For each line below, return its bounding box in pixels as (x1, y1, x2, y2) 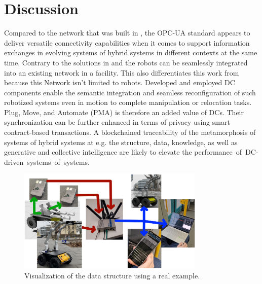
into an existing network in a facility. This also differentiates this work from (4, 67, 239, 78)
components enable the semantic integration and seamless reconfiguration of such (4, 87, 256, 97)
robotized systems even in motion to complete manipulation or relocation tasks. (4, 97, 252, 108)
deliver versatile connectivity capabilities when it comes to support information (4, 37, 250, 48)
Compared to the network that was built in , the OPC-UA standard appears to (4, 27, 250, 38)
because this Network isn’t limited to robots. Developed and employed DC (4, 77, 235, 88)
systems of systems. (27, 156, 90, 167)
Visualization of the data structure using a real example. (24, 270, 200, 280)
